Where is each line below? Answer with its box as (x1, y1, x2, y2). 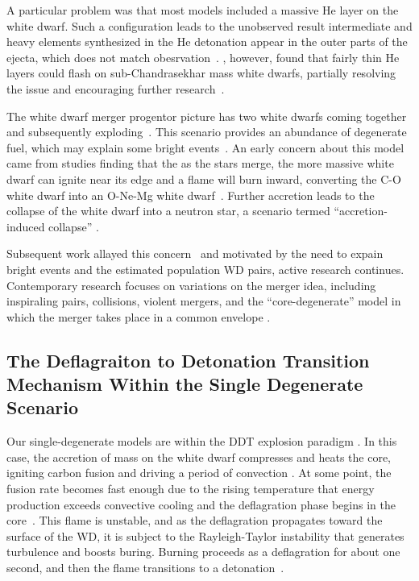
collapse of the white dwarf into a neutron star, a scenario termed (6, 202, 330, 219)
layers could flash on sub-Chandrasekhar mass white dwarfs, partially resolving (6, 64, 396, 81)
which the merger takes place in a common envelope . (6, 308, 271, 325)
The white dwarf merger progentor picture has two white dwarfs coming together (6, 107, 407, 124)
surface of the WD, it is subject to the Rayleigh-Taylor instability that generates (6, 527, 404, 544)
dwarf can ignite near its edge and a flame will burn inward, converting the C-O (6, 170, 401, 187)
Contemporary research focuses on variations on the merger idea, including (6, 276, 376, 293)
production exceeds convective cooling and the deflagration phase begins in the (6, 496, 396, 513)
